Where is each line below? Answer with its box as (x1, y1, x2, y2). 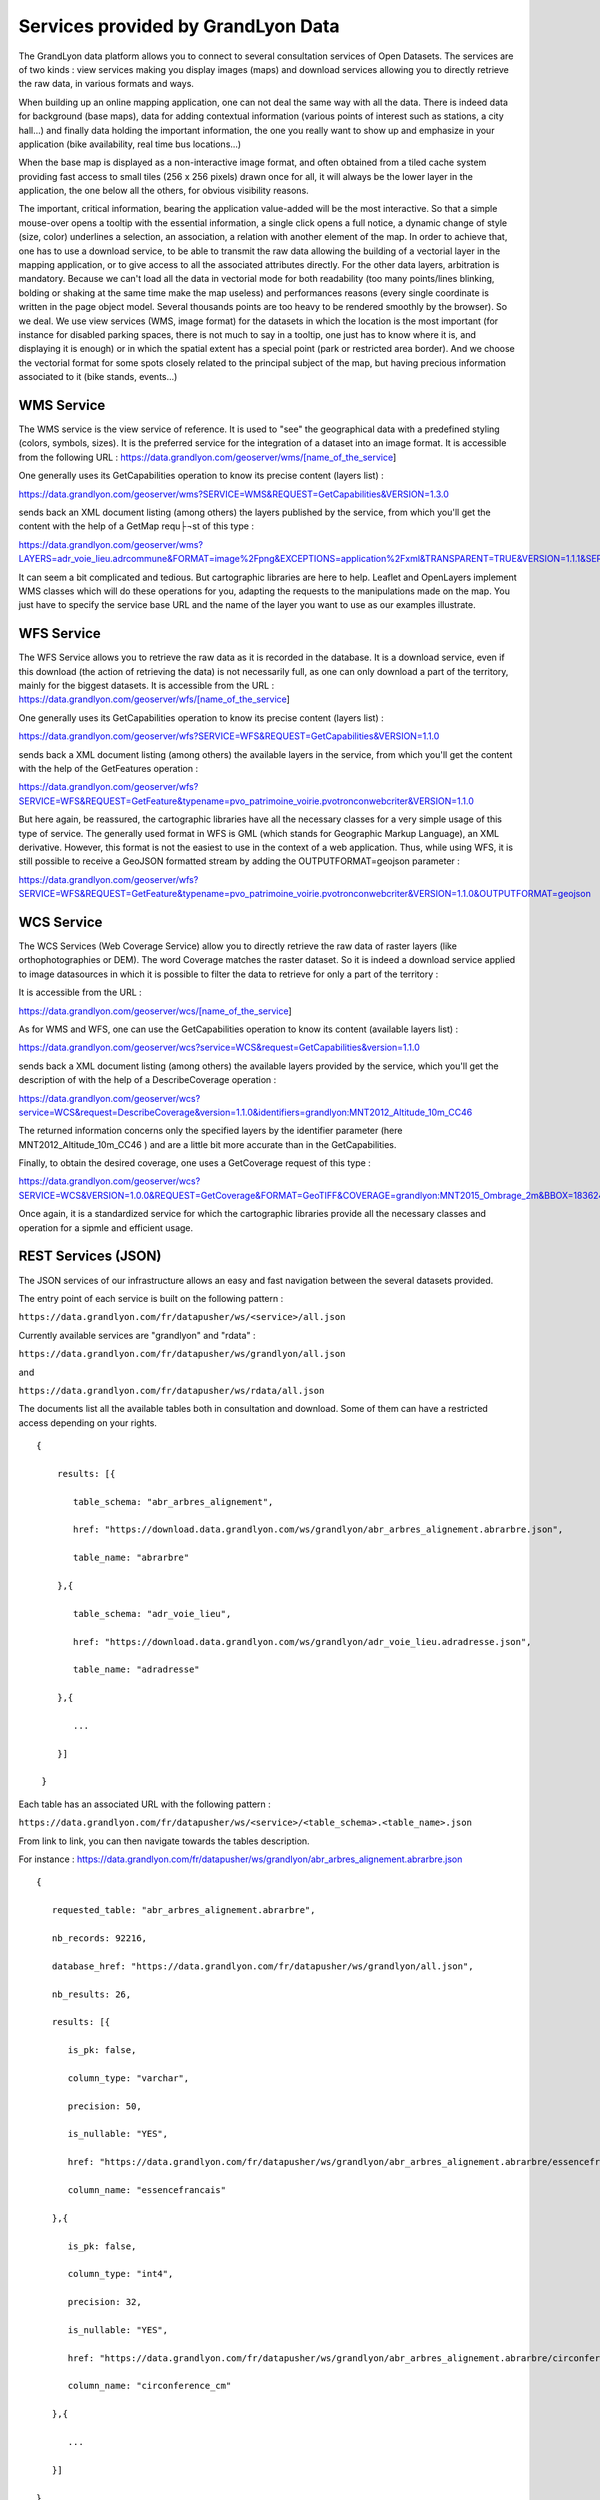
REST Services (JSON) (18, 1248, 162, 1265)
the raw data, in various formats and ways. (18, 78, 195, 90)
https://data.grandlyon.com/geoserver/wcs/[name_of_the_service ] (18, 1005, 292, 1017)
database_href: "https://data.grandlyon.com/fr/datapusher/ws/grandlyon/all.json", (51, 1960, 474, 1972)
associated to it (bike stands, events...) (18, 371, 178, 383)
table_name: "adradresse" (73, 1664, 200, 1675)
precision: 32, (67, 2296, 142, 2308)
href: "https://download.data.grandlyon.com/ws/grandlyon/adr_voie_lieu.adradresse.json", (73, 1636, 532, 1647)
